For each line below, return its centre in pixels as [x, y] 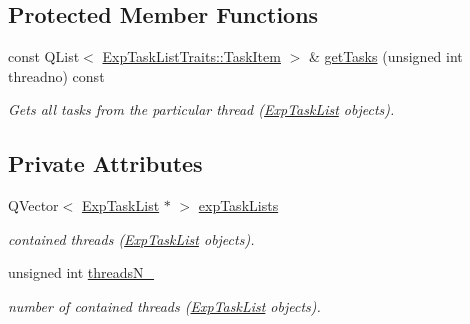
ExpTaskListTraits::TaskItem [191, 56]
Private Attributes [105, 163]
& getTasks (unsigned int [385, 56]
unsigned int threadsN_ [81, 272]
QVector [33, 205]
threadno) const [56, 75]
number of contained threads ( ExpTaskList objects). [164, 305]
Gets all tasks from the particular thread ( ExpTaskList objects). [201, 109]
